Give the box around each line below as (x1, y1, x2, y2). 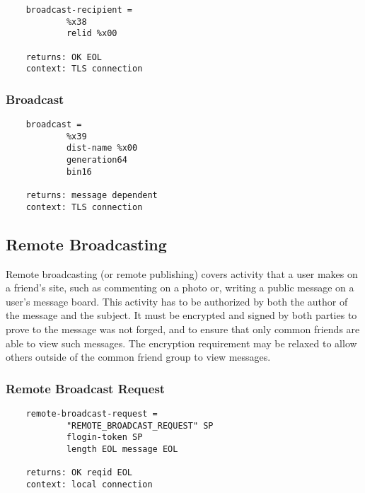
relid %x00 (66, 28, 117, 39)
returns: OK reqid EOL (25, 468, 132, 478)
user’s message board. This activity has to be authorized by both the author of (6, 294, 348, 308)
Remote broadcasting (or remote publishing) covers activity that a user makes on (6, 266, 358, 281)
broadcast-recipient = (25, 5, 132, 15)
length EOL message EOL (66, 443, 178, 454)
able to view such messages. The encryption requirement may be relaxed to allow (6, 335, 357, 350)
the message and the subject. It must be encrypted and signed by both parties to (6, 308, 357, 323)
